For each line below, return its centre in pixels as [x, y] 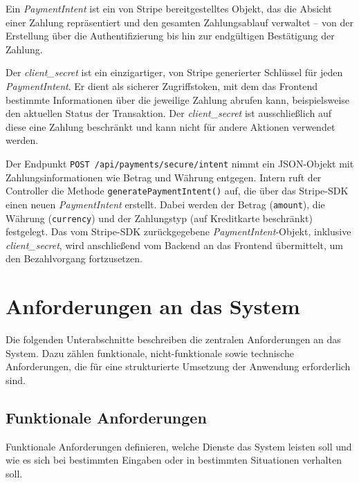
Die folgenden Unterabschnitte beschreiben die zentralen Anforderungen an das [173, 339]
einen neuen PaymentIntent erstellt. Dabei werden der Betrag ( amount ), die [165, 204]
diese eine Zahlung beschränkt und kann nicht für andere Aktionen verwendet [171, 126]
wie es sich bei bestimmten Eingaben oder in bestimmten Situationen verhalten [174, 460]
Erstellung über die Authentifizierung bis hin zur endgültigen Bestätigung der [170, 36]
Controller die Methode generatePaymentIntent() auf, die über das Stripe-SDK [177, 191]
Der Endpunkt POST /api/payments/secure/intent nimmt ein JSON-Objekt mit [180, 163]
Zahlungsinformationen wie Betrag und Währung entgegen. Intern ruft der [164, 177]
